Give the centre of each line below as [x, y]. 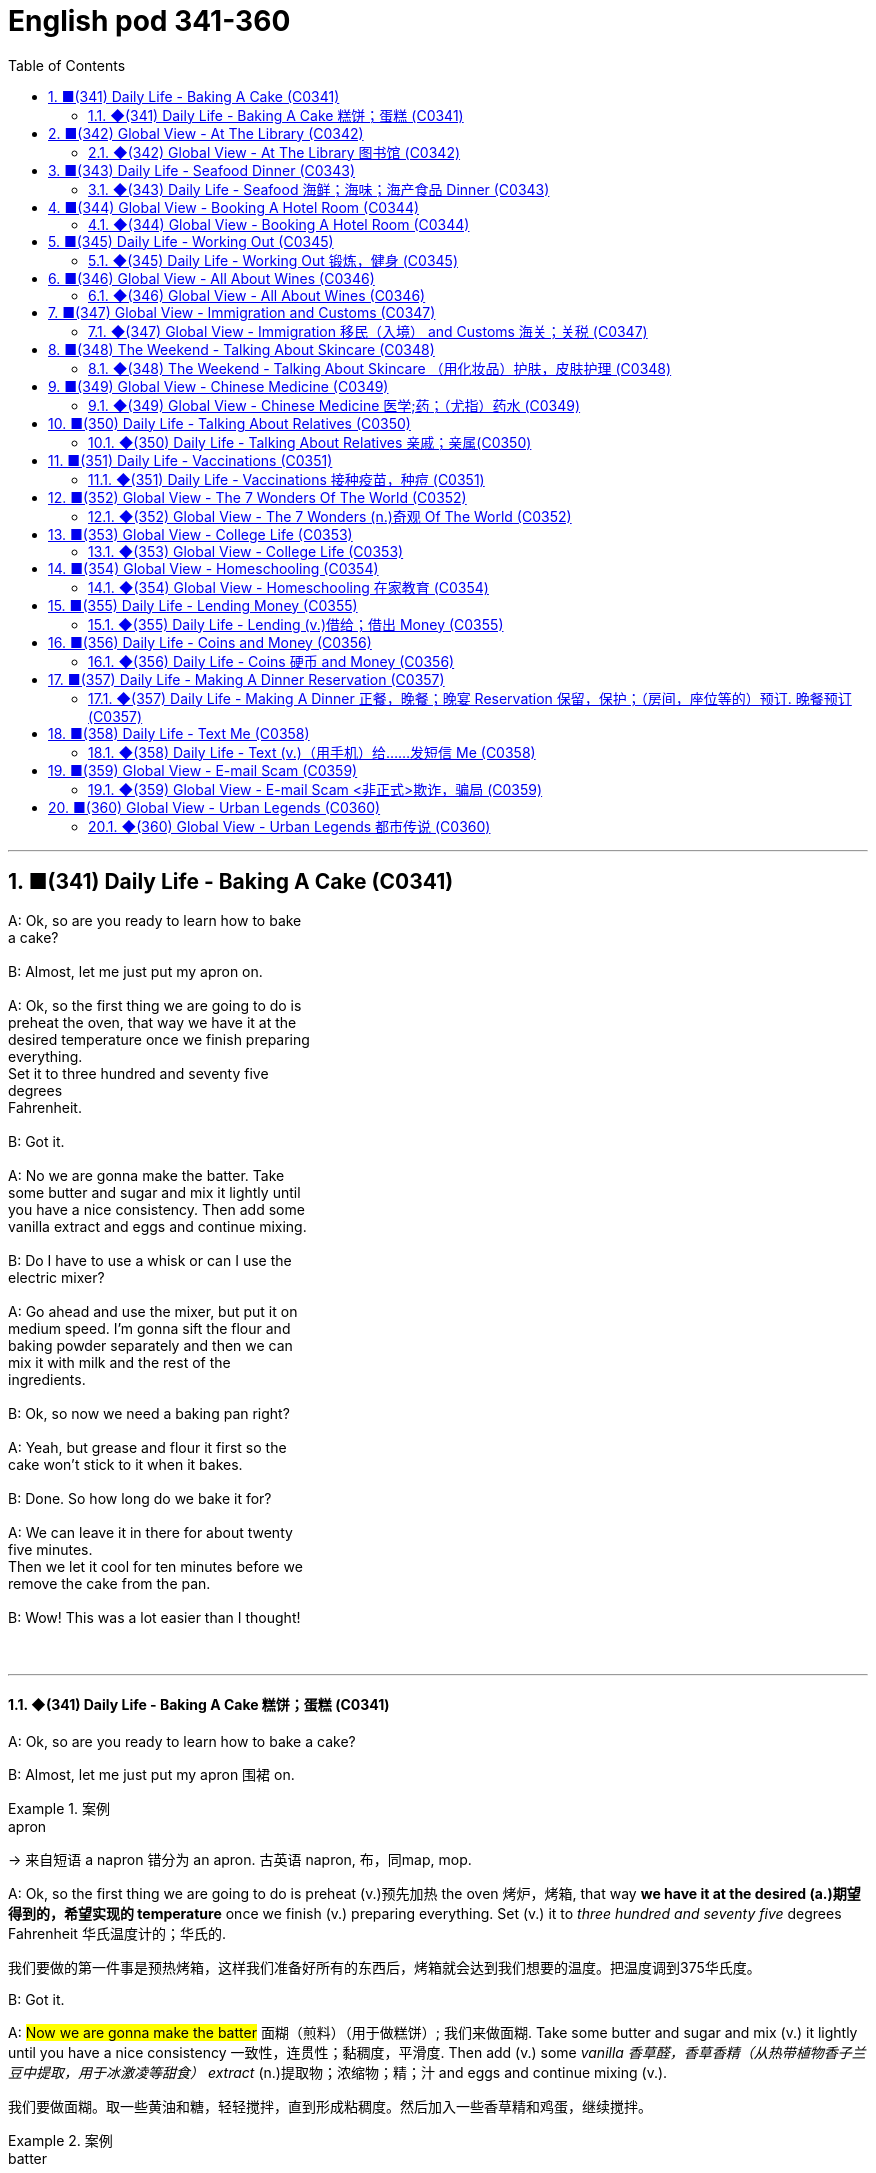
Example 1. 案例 [59, 1808]
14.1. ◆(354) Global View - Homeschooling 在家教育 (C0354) [288, 587]
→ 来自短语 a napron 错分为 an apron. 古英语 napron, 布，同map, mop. [240, 1859]
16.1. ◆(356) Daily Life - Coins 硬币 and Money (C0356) [271, 661]
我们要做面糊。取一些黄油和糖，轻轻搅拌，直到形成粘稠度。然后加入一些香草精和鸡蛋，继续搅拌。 [330, 2106]
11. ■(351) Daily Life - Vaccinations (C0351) [190, 460]
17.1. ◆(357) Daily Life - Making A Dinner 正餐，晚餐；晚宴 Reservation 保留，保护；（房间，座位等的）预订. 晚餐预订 [470, 698]
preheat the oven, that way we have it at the [152, 1022]
